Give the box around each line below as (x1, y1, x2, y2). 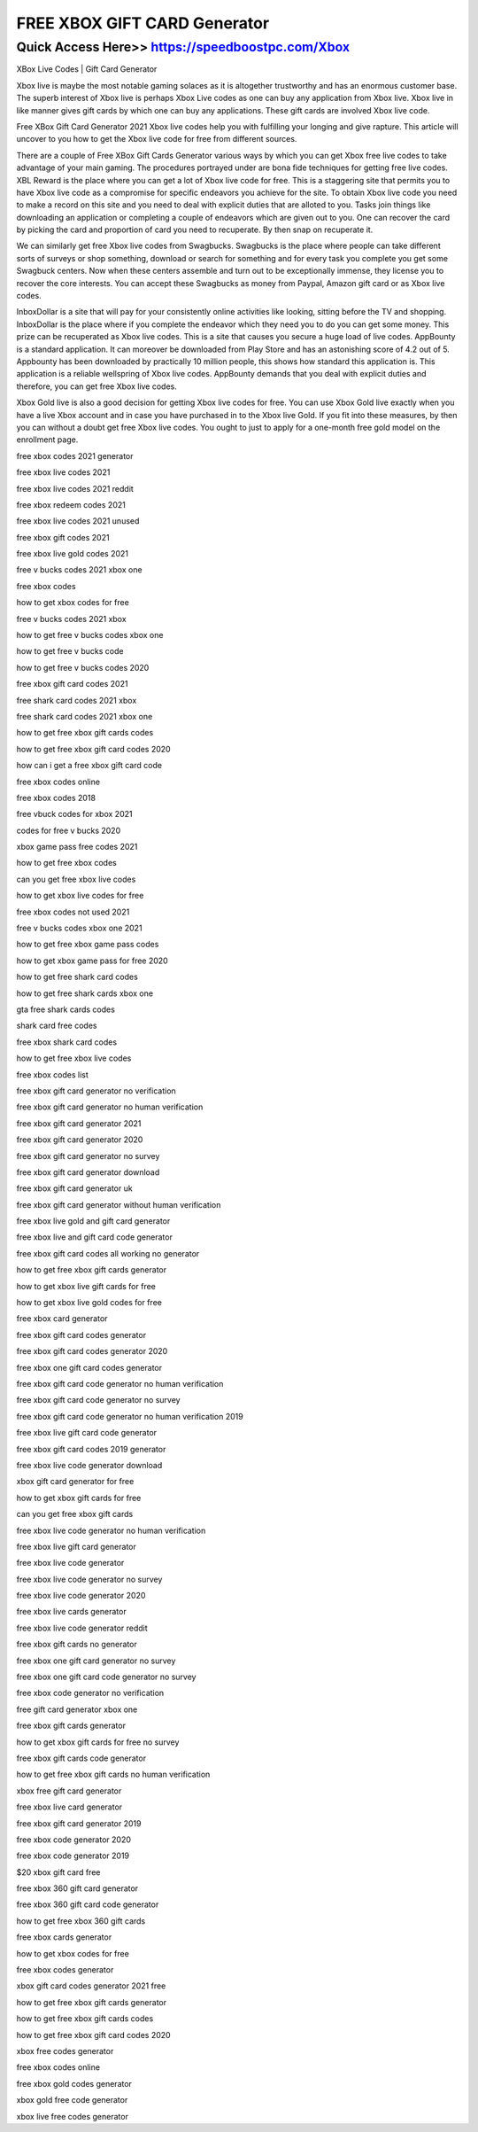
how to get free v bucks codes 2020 (16, 662, 150, 673)
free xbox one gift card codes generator (16, 1362, 163, 1373)
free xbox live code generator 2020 (16, 1591, 146, 1601)
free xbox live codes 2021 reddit (16, 483, 135, 494)
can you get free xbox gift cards (16, 1509, 134, 1520)
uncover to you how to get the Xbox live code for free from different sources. (16, 134, 297, 144)
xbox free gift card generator (16, 1786, 122, 1796)
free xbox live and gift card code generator (16, 1232, 173, 1242)
